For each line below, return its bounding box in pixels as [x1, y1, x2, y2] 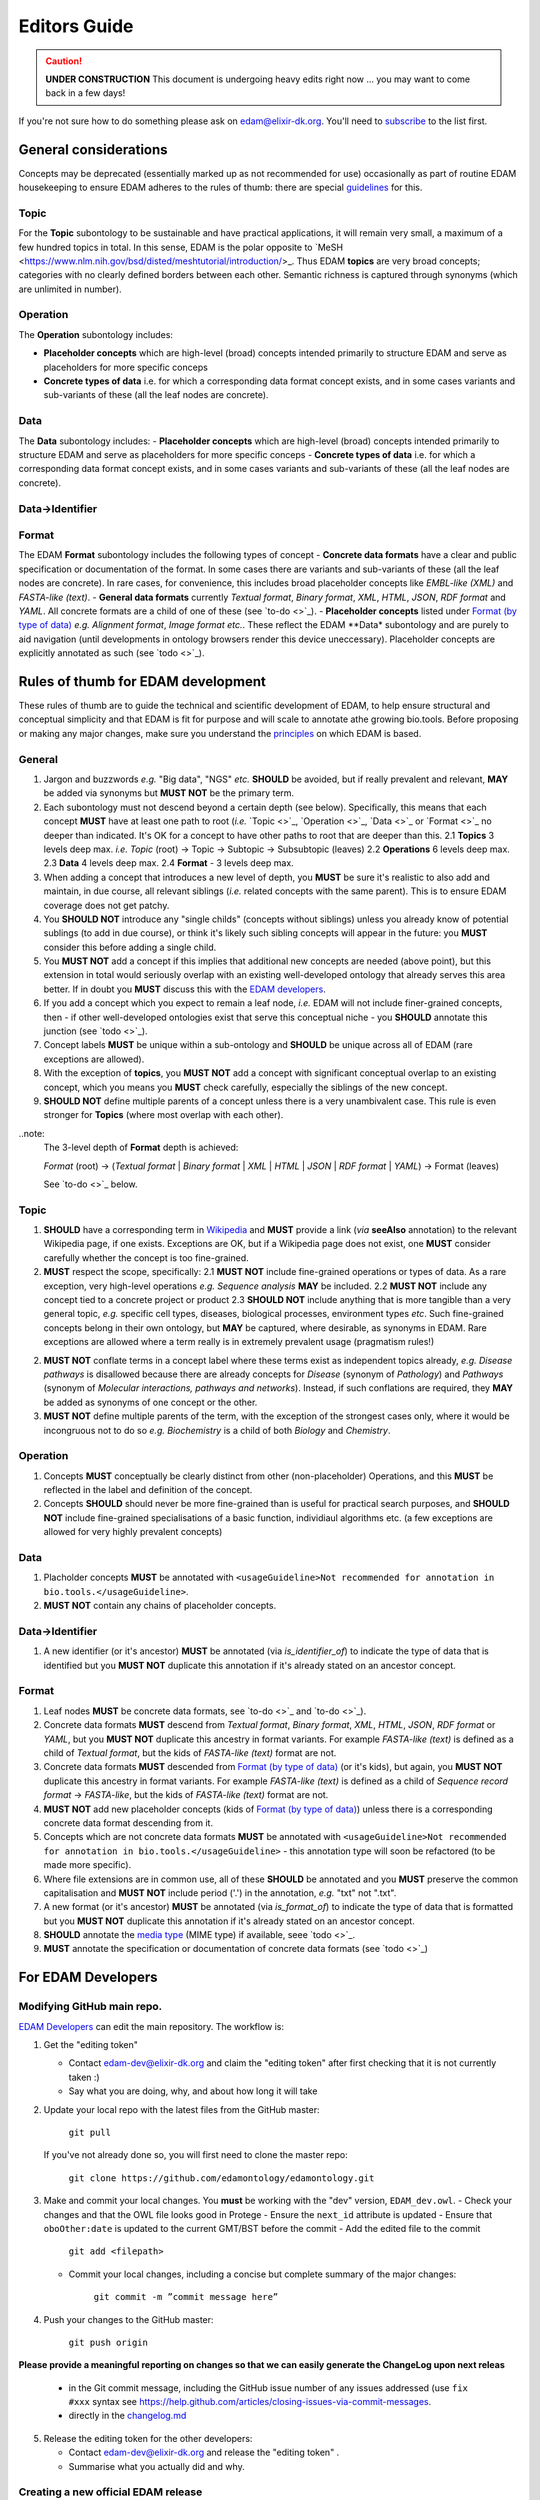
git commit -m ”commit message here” [93, 2291, 279, 2303]
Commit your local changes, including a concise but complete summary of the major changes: [68, 2268, 457, 2280]
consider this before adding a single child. [43, 941, 217, 953]
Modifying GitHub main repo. [18, 2000, 163, 2014]
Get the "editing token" [43, 2039, 139, 2051]
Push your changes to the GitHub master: [43, 2313, 214, 2325]
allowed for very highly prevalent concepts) [43, 1526, 223, 1538]
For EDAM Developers [18, 1969, 159, 1986]
